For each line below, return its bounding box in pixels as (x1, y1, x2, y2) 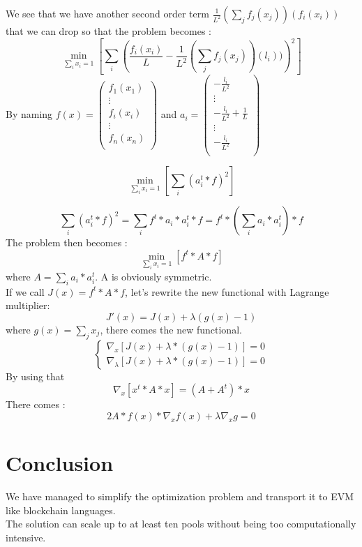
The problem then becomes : (6, 235, 128, 250)
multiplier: (6, 298, 50, 313)
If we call (6, 284, 45, 299)
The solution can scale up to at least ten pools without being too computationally (6, 516, 356, 531)
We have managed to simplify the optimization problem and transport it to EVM (6, 488, 354, 503)
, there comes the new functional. (100, 322, 242, 336)
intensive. (6, 530, 46, 544)
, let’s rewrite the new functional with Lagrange (125, 284, 329, 299)
